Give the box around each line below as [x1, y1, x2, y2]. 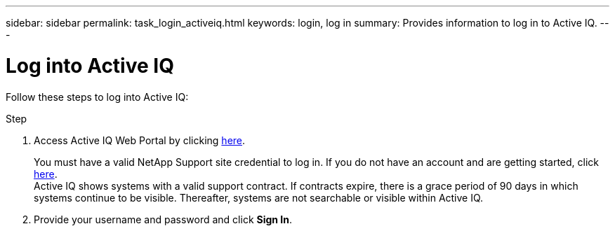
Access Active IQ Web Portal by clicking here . [34, 134, 246, 146]
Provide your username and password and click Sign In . [34, 213, 293, 225]
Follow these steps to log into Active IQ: [6, 90, 189, 103]
